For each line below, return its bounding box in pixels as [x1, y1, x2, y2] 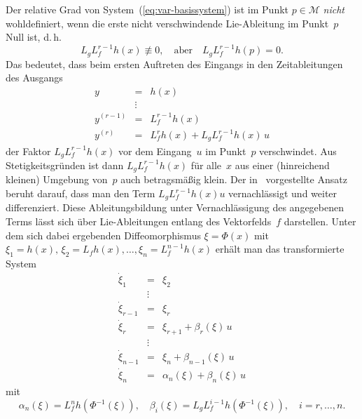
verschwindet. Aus [259, 143, 337, 158]
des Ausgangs [6, 70, 63, 85]
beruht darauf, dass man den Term [6, 186, 155, 200]
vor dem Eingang [118, 143, 192, 158]
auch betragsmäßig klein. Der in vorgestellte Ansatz [120, 172, 347, 187]
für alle [190, 157, 222, 172]
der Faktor [6, 143, 51, 158]
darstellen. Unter [284, 214, 356, 229]
